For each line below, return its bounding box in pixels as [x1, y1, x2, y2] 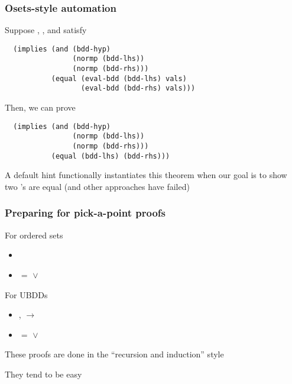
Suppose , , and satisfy [5, 24, 87, 36]
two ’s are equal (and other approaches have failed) [5, 180, 190, 192]
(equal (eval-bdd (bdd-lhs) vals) [51, 74, 187, 83]
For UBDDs [5, 288, 48, 301]
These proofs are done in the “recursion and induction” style [5, 348, 224, 360]
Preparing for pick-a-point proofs [5, 205, 166, 220]
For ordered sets [5, 228, 63, 241]
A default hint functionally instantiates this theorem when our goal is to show [5, 169, 287, 181]
